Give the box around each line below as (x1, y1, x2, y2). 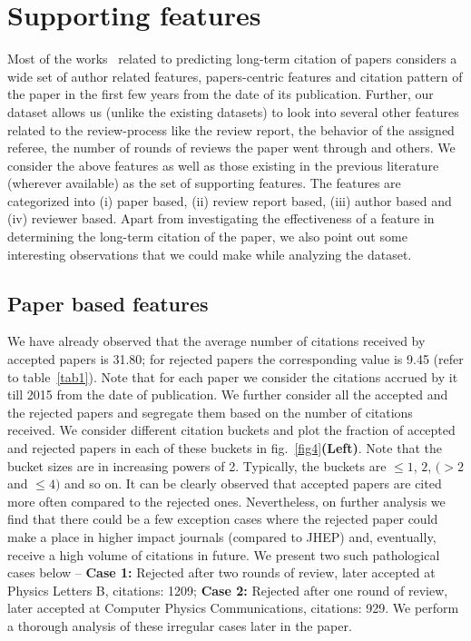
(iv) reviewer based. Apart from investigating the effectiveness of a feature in (7, 209, 435, 228)
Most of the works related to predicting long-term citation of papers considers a (7, 49, 457, 68)
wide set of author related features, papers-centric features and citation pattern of (7, 66, 463, 85)
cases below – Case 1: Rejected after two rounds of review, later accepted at (7, 563, 436, 582)
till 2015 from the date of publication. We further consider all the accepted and (7, 385, 448, 404)
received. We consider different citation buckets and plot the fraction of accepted (7, 420, 456, 439)
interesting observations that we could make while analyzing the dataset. (7, 244, 412, 263)
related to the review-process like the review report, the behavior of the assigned (7, 120, 455, 139)
